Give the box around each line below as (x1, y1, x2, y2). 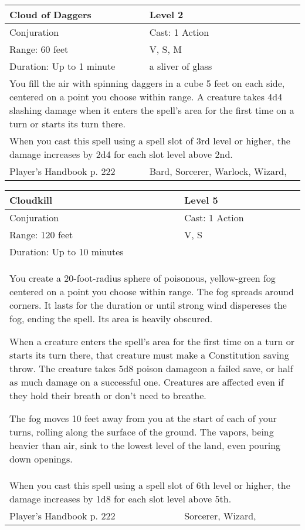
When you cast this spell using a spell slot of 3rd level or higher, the (9, 134, 290, 147)
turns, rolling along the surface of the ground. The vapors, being (9, 425, 274, 438)
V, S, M (149, 42, 182, 56)
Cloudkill (9, 193, 53, 207)
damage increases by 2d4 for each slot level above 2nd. (9, 147, 233, 161)
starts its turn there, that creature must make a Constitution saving (9, 348, 289, 362)
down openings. (9, 452, 73, 465)
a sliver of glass (149, 59, 212, 73)
